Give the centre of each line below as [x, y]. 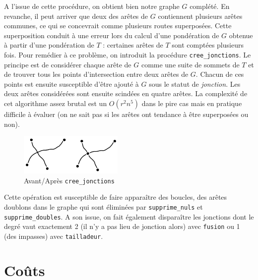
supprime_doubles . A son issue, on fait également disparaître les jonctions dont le [129, 216]
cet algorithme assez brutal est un [56, 103]
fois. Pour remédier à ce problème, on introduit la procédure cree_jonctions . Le [128, 54]
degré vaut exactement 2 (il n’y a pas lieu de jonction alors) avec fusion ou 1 [122, 226]
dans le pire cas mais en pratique [192, 103]
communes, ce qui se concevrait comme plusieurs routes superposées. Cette [118, 26]
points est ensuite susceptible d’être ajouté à [71, 84]
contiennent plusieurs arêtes [200, 16]
